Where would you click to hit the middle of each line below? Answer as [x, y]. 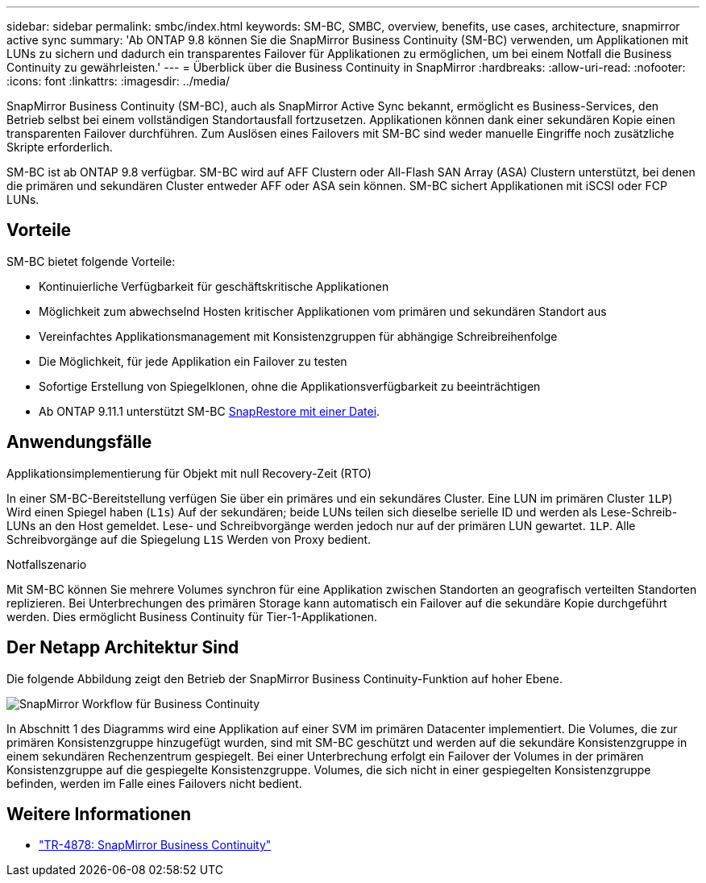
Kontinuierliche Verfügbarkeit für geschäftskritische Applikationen [214, 286]
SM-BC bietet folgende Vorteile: [91, 261]
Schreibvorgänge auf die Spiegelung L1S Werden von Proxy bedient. [189, 539]
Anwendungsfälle [79, 442]
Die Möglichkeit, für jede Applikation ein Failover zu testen [193, 361]
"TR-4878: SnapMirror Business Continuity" [155, 845]
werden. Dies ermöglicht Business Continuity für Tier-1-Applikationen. [192, 616]
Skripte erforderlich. [60, 147]
